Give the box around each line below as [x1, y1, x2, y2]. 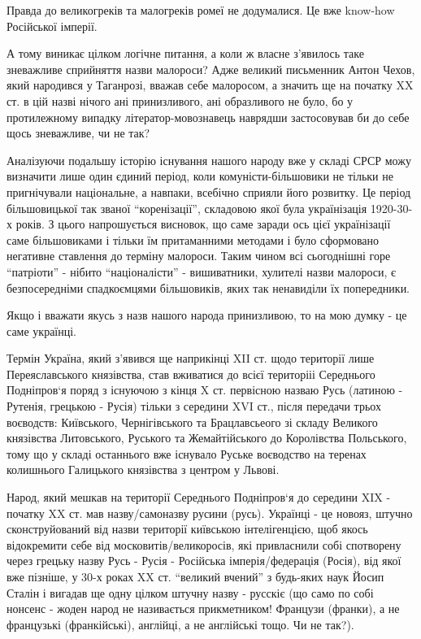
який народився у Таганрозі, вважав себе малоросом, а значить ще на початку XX [7, 76, 414, 93]
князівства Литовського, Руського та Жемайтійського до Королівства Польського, [7, 429, 407, 446]
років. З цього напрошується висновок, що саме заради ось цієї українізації [15, 215, 391, 233]
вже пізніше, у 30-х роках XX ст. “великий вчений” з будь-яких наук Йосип [7, 568, 384, 585]
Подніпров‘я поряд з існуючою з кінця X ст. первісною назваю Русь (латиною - [7, 381, 403, 398]
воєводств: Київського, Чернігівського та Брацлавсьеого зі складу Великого [7, 413, 378, 430]
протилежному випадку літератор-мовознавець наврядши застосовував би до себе [7, 108, 410, 125]
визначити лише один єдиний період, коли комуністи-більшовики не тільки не [7, 167, 393, 185]
